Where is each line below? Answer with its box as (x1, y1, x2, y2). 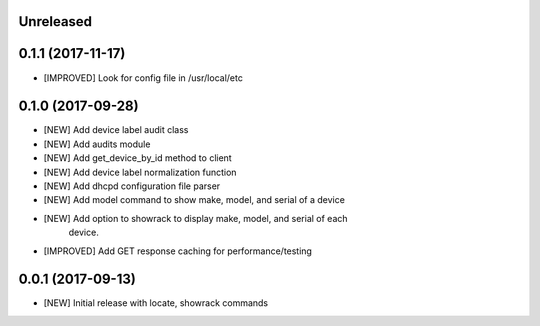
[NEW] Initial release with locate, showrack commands (43, 297, 269, 309)
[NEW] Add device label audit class (43, 124, 189, 136)
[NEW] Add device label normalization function (43, 166, 237, 178)
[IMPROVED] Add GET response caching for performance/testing (43, 245, 312, 257)
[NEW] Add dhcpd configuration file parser (43, 180, 221, 192)
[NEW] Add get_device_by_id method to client (43, 152, 232, 164)
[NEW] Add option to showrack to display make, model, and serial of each (43, 212, 349, 224)
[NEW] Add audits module (43, 138, 151, 150)
